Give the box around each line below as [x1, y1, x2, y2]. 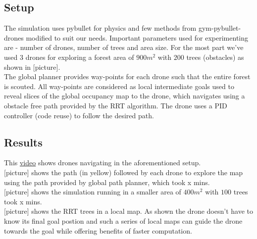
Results [4, 134, 43, 149]
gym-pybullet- [198, 23, 241, 33]
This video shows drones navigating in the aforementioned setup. [4, 157, 201, 168]
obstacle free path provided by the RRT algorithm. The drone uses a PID [4, 100, 227, 110]
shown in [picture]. [4, 61, 60, 72]
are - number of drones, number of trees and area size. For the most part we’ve [4, 42, 244, 52]
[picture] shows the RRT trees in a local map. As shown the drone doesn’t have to [4, 206, 253, 216]
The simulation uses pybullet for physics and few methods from [4, 23, 197, 33]
